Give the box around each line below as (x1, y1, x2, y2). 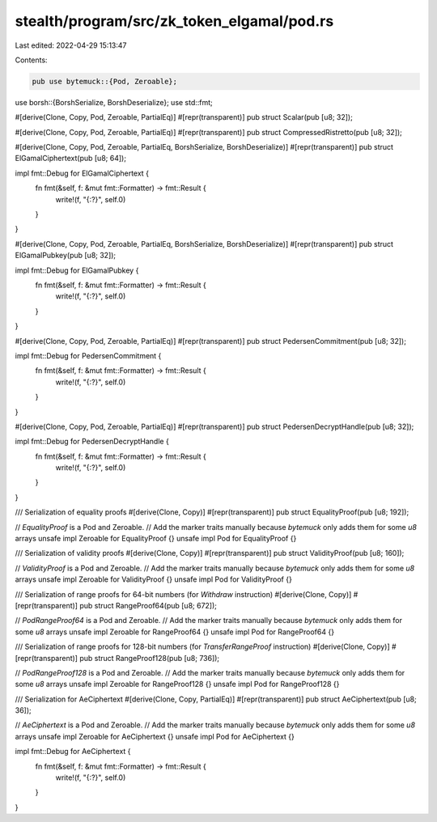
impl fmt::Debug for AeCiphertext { (15, 747, 131, 756)
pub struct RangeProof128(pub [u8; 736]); (79, 653, 220, 663)
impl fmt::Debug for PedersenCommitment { (15, 350, 162, 360)
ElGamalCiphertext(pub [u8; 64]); (15, 154, 127, 163)
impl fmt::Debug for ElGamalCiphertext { (15, 168, 150, 178)
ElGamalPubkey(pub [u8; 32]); (15, 251, 117, 261)
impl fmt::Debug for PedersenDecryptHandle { (15, 437, 169, 447)
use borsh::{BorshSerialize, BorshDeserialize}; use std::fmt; (15, 97, 214, 107)
